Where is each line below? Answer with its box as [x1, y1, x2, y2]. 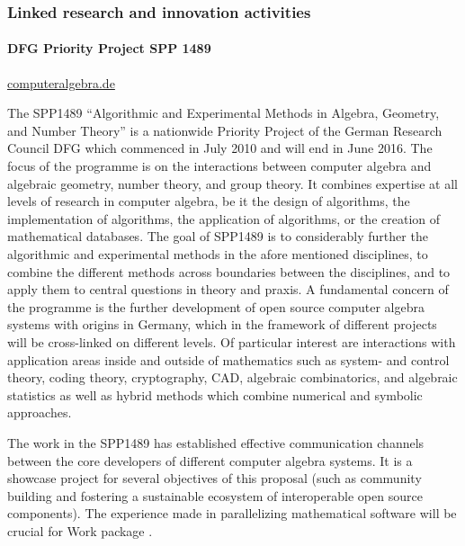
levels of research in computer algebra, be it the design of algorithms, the [7, 192, 410, 210]
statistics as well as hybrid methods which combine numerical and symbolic [7, 385, 423, 404]
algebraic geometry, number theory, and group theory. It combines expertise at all [7, 174, 458, 192]
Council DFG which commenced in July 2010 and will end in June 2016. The [7, 139, 433, 157]
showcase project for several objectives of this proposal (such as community [7, 469, 422, 488]
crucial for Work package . [7, 521, 153, 540]
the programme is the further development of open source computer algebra [7, 297, 425, 316]
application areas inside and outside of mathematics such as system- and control [7, 350, 450, 369]
